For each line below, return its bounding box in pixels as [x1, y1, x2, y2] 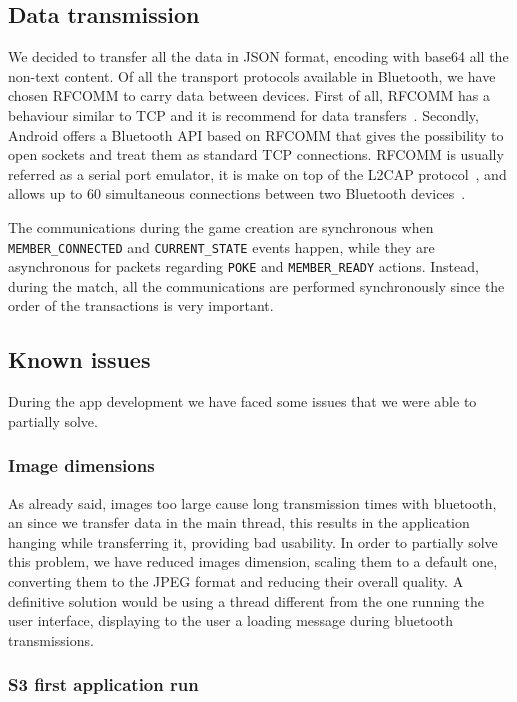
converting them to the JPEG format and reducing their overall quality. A [8, 571, 464, 592]
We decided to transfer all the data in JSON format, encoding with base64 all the [8, 46, 509, 67]
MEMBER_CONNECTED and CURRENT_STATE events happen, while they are [8, 236, 435, 257]
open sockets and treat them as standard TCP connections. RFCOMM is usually [8, 144, 504, 165]
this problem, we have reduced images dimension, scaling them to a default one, [8, 551, 498, 572]
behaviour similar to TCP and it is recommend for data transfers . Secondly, [8, 104, 479, 125]
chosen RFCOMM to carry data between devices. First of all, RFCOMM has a [8, 85, 491, 106]
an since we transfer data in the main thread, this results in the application [8, 512, 470, 533]
